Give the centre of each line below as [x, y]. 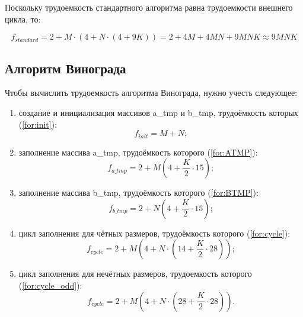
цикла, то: [23, 19]
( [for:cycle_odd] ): [50, 285]
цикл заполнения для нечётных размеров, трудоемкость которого [135, 274]
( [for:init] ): [38, 124]
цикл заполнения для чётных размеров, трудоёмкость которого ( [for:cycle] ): [154, 233]
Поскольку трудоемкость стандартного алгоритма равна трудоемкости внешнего [149, 7]
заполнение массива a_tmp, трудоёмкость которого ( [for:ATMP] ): [138, 152]
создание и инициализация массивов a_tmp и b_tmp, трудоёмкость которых [158, 112]
